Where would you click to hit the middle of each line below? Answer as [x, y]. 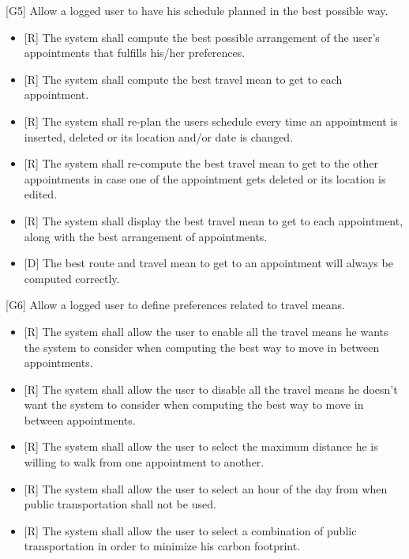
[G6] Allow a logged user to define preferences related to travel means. [175, 305]
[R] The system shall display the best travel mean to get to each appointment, [214, 220]
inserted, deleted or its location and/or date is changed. [159, 136]
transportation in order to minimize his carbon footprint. [162, 546]
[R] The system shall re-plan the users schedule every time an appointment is [211, 121]
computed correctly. [72, 278]
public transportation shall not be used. [120, 504]
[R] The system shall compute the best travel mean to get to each [183, 79]
